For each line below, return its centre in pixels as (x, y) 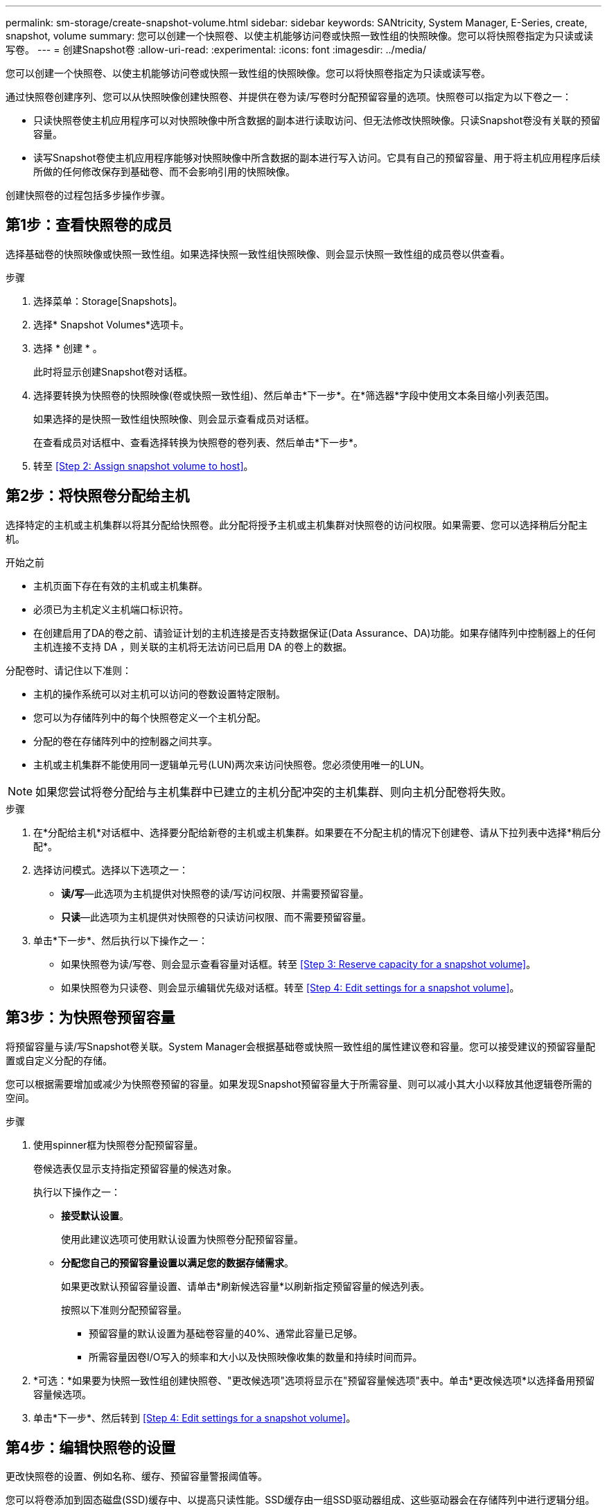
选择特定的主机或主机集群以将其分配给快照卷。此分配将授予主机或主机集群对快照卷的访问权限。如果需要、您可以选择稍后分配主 (297, 524)
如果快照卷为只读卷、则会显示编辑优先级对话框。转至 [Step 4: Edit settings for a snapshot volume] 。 (290, 987)
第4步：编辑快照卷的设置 (91, 1447)
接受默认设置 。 (95, 1215)
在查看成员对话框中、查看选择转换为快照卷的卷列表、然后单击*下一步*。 (199, 442)
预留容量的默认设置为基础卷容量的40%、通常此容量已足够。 (226, 1333)
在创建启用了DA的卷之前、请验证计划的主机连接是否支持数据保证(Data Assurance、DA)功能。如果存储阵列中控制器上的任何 (315, 633)
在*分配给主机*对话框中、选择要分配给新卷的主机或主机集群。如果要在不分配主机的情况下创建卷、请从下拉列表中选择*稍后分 (317, 832)
